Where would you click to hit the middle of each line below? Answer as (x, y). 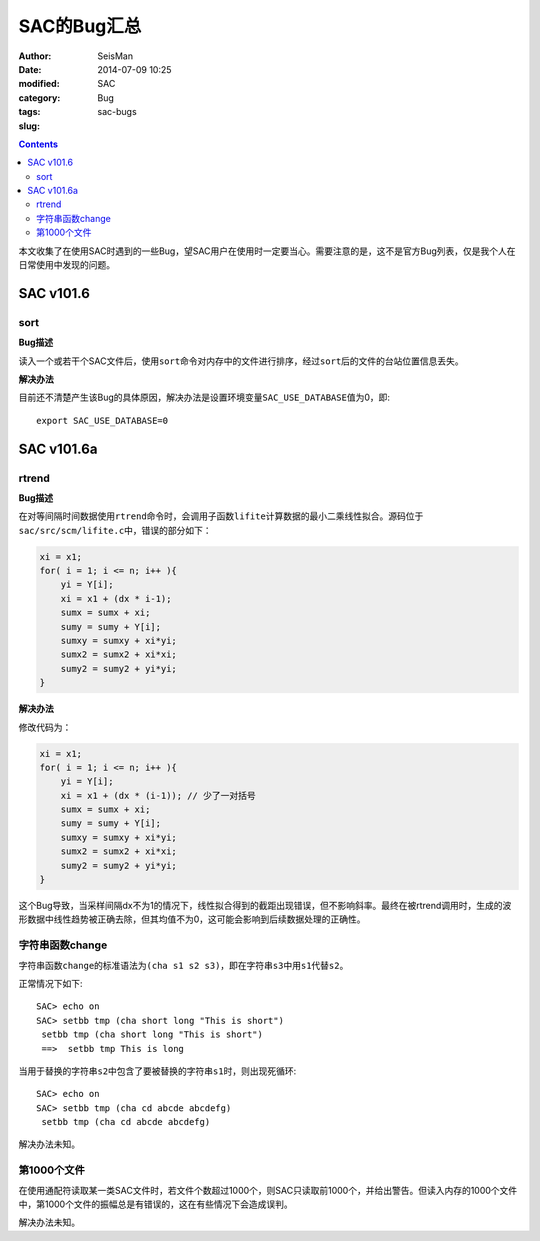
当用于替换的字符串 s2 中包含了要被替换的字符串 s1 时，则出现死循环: (157, 1071)
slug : (29, 126)
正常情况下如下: (51, 983)
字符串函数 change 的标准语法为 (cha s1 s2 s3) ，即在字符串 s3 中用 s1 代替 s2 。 (183, 965)
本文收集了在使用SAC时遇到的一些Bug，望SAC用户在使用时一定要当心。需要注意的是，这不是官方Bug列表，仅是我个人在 (267, 251)
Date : (30, 69)
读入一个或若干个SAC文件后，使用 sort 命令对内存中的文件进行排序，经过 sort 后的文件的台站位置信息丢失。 (241, 361)
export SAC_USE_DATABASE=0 (102, 420)
